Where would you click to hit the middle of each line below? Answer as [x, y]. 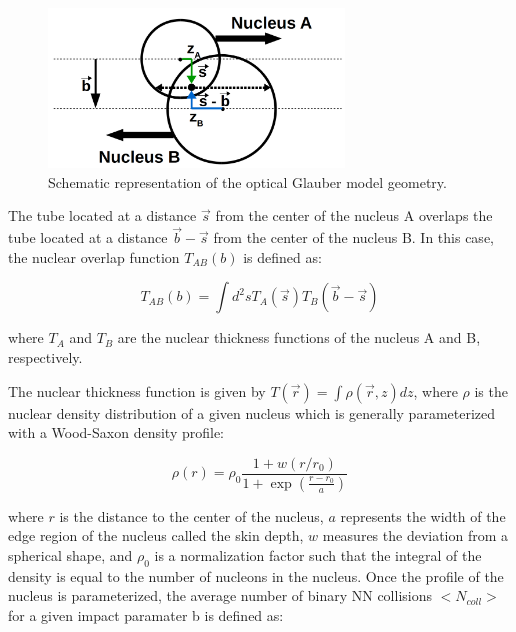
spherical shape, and [70, 554]
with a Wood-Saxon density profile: [116, 432]
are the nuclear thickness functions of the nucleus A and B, [299, 337]
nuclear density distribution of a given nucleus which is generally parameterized [252, 412]
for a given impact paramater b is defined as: [146, 614]
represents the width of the [423, 515]
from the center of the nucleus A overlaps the [354, 215]
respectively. [45, 357]
